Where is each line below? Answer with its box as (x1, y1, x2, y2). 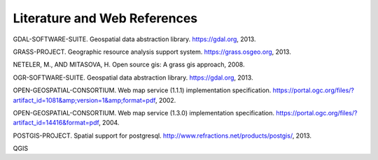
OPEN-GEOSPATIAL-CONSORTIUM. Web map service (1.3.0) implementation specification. (13, 108, 275, 117)
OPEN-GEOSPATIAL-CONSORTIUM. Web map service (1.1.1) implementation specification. (13, 86, 272, 94)
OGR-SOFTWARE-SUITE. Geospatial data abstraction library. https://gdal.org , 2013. (13, 73, 253, 82)
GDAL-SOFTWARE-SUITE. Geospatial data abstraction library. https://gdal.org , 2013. (13, 35, 256, 43)
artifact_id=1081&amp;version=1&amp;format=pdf (13, 96, 156, 104)
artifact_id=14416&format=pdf (13, 119, 99, 127)
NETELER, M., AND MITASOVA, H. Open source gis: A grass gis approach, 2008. (13, 60, 245, 69)
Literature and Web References (13, 10, 198, 26)
